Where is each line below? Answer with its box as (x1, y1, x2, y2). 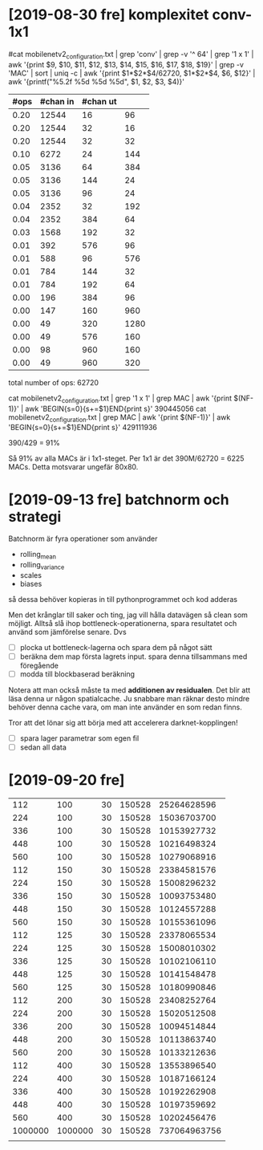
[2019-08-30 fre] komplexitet (8, 6, 209, 24)
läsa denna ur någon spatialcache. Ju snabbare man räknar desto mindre (8, 694, 250, 704)
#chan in (39, 95, 75, 107)
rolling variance (19, 560, 65, 571)
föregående (19, 660, 59, 670)
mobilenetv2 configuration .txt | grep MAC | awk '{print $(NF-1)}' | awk (8, 412, 231, 424)
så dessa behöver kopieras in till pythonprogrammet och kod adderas (8, 594, 238, 603)
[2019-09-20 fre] (8, 771, 125, 790)
